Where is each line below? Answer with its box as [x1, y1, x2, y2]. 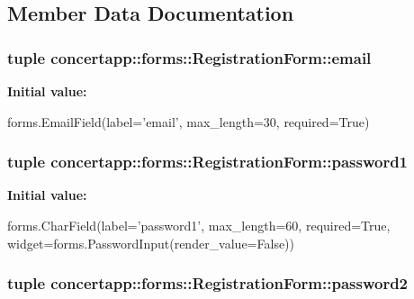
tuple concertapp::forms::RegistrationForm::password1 [7, 150, 409, 173]
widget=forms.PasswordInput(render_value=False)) [7, 233, 295, 252]
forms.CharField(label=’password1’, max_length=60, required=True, [7, 216, 391, 234]
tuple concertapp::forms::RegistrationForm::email [7, 46, 372, 68]
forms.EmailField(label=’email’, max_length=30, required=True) [7, 112, 370, 131]
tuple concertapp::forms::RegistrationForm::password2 [7, 272, 409, 294]
